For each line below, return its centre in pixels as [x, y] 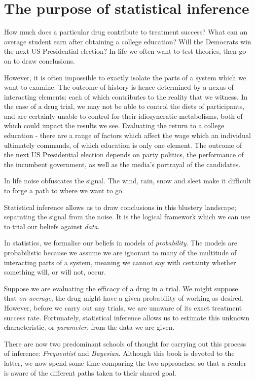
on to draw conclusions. [39, 60]
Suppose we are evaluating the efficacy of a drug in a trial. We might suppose [121, 288]
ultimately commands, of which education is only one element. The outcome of [123, 145]
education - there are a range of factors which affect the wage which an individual [127, 135]
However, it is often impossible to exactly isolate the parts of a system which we [125, 77]
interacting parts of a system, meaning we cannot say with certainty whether [120, 262]
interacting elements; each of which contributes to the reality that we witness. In [126, 96]
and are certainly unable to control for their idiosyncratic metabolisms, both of [123, 116]
